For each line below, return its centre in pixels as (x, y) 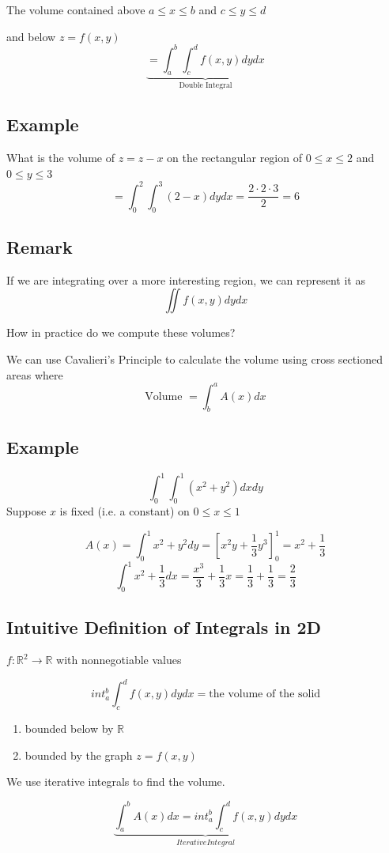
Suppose (26, 510)
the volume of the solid (265, 694)
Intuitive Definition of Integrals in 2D (164, 627)
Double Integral (206, 86)
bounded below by (69, 728)
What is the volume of (60, 158)
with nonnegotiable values (119, 660)
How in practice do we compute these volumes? (121, 332)
